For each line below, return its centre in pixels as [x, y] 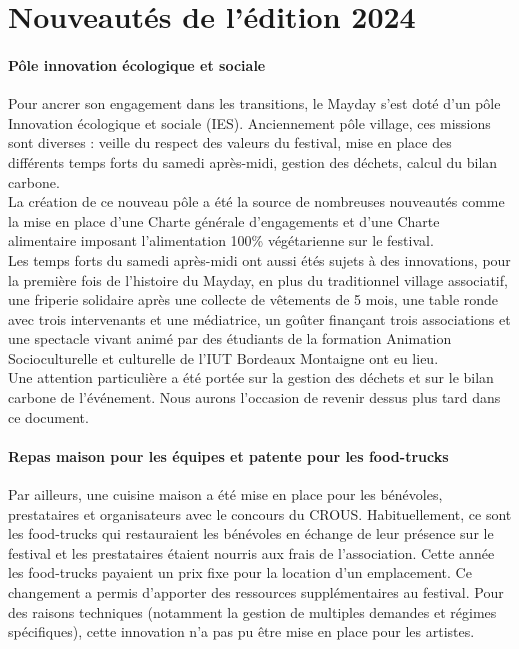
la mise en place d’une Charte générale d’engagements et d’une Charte [224, 220]
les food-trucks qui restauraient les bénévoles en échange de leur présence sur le [251, 533]
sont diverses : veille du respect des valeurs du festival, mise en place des [230, 142]
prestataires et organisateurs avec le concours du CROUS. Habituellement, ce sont [260, 513]
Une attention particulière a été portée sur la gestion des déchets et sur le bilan [251, 377]
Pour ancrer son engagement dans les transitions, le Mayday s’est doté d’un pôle [254, 103]
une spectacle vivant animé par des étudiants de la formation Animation [230, 338]
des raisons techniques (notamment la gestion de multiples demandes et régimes [252, 611]
